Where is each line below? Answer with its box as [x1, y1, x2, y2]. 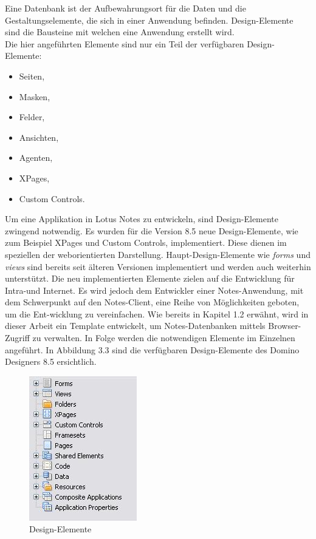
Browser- [268, 319, 301, 332]
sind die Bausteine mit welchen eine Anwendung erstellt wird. [5, 25, 235, 38]
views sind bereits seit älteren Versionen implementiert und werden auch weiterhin [5, 260, 311, 273]
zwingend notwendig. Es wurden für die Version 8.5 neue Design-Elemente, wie [5, 224, 298, 237]
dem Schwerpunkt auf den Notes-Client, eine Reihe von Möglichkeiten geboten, [5, 296, 300, 308]
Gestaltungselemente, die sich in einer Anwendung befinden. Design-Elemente [5, 13, 294, 26]
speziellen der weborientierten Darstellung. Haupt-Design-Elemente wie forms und [5, 248, 311, 260]
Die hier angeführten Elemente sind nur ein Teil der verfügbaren [5, 37, 244, 50]
